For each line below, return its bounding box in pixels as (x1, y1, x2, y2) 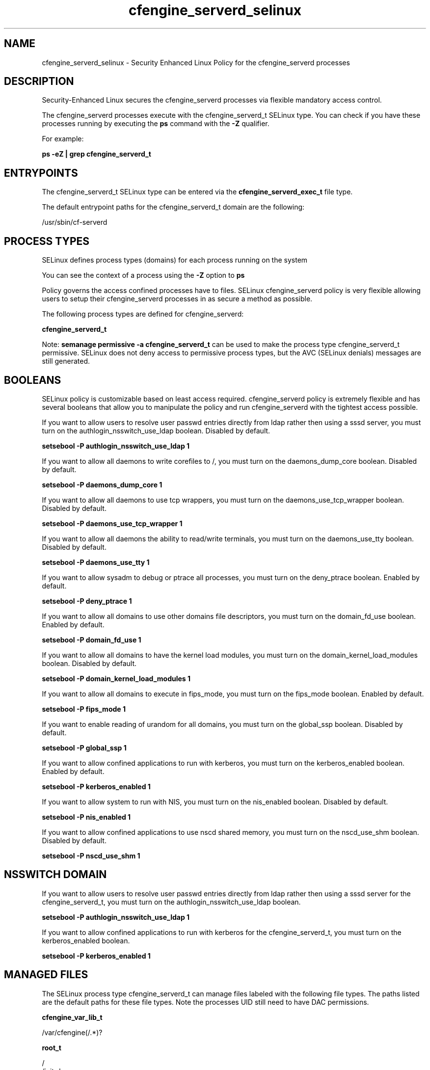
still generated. (42, 357, 90, 366)
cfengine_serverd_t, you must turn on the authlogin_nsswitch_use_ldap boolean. (42, 897, 301, 906)
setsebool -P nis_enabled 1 (42, 812, 131, 821)
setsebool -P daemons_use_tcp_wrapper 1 (42, 519, 183, 528)
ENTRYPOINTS (4, 166, 78, 179)
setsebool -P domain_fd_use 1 (42, 635, 141, 644)
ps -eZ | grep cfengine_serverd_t (42, 150, 151, 159)
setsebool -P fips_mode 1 (42, 704, 126, 713)
